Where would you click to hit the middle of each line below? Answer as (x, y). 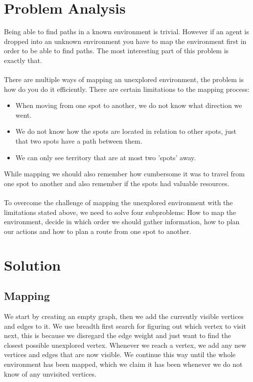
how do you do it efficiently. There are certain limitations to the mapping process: (127, 89)
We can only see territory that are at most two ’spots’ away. (106, 157)
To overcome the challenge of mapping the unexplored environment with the (118, 202)
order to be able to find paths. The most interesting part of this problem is (116, 51)
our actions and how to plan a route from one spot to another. (98, 231)
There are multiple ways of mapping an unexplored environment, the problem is (124, 79)
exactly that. (23, 60)
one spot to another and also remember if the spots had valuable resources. (117, 183)
